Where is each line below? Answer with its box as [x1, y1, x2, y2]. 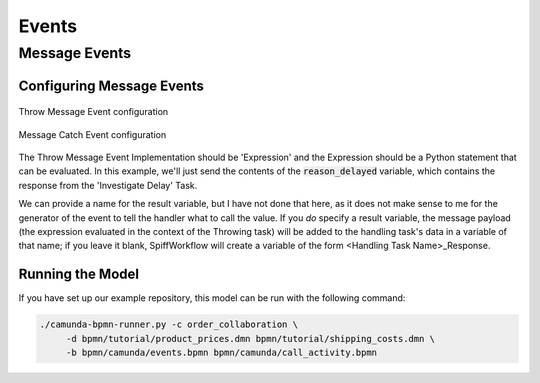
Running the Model [18, 266, 140, 283]
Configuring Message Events [18, 77, 205, 94]
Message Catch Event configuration [18, 128, 167, 140]
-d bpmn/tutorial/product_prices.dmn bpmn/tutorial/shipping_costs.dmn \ [65, 333, 435, 344]
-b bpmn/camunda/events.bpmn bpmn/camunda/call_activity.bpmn [65, 347, 378, 359]
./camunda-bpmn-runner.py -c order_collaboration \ [39, 319, 299, 330]
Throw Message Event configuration [18, 106, 169, 118]
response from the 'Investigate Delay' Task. [18, 179, 198, 191]
